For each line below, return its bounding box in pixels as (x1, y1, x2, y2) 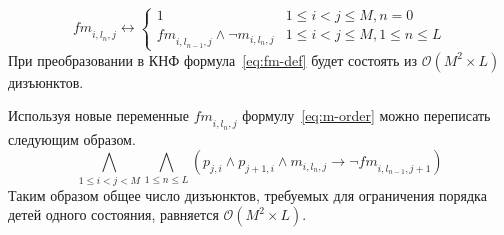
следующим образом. (8, 128, 136, 149)
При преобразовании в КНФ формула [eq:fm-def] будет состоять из (8, 49, 418, 70)
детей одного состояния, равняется (8, 204, 219, 225)
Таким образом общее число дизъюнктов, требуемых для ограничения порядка (8, 184, 487, 205)
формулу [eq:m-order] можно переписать (242, 105, 491, 126)
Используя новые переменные (8, 105, 189, 126)
